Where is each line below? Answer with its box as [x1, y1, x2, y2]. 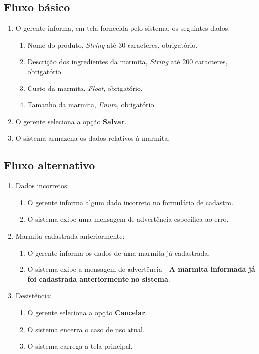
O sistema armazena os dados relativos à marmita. [15, 133, 170, 143]
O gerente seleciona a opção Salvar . [15, 116, 127, 126]
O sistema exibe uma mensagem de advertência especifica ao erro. [27, 214, 229, 224]
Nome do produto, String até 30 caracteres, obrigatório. [27, 39, 198, 50]
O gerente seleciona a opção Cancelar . [27, 307, 147, 317]
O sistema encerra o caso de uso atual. [27, 324, 145, 334]
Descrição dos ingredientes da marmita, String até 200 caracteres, [27, 56, 228, 67]
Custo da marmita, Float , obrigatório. [27, 83, 143, 93]
